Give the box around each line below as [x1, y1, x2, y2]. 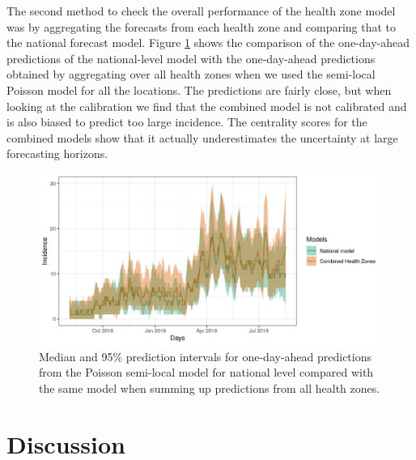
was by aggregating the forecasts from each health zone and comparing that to [6, 18, 397, 35]
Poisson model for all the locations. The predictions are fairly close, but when [6, 81, 392, 98]
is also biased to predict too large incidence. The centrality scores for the [6, 113, 367, 130]
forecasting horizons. [6, 145, 108, 162]
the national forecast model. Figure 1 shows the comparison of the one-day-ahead [6, 34, 410, 51]
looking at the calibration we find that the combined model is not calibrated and [6, 97, 407, 114]
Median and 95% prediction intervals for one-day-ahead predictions [39, 347, 372, 364]
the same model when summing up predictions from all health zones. [39, 379, 380, 396]
